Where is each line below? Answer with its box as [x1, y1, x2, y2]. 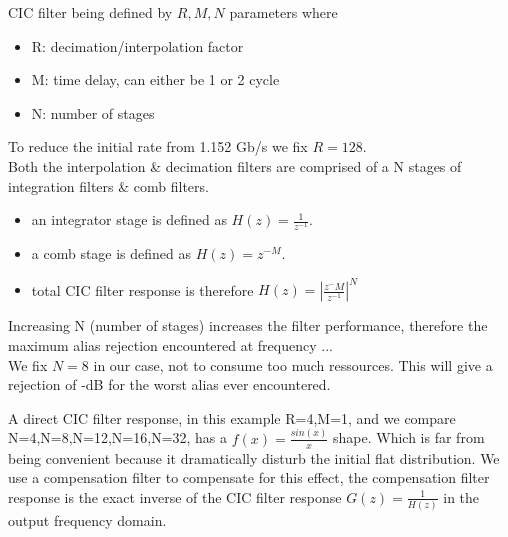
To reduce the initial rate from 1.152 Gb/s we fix [8, 136, 308, 157]
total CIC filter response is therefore [31, 279, 254, 300]
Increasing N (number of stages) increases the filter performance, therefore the [8, 315, 488, 336]
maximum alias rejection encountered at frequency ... [8, 334, 333, 355]
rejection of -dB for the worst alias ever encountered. [8, 374, 331, 395]
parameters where [229, 2, 338, 22]
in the [443, 486, 480, 507]
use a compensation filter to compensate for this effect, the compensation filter [8, 467, 490, 488]
